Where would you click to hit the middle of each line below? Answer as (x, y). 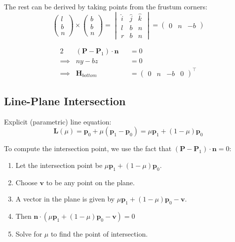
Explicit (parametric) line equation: (58, 121)
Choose (26, 182)
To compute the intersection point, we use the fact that (88, 148)
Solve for (29, 234)
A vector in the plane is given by (65, 199)
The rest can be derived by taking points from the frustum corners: (106, 6)
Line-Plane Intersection (65, 101)
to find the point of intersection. (99, 234)
